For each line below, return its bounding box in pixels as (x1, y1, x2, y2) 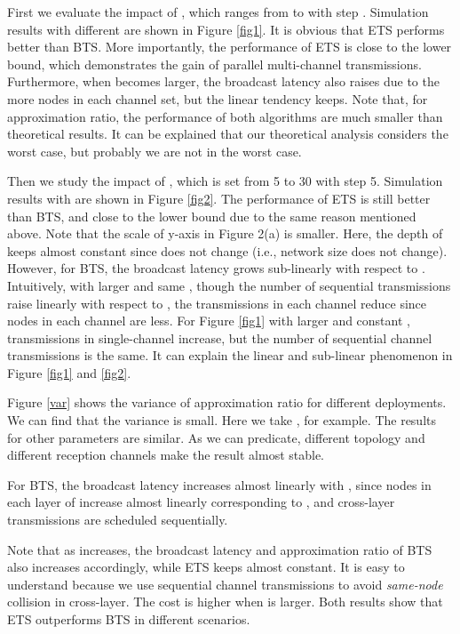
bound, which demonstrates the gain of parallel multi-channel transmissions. (7, 54, 422, 73)
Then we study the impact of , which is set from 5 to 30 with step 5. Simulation (7, 172, 443, 190)
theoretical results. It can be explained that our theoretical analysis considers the (7, 124, 448, 143)
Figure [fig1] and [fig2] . (7, 363, 131, 381)
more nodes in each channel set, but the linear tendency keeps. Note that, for (7, 89, 428, 108)
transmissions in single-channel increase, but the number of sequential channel (7, 328, 432, 347)
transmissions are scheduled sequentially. (7, 510, 228, 529)
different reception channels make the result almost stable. (7, 445, 324, 464)
